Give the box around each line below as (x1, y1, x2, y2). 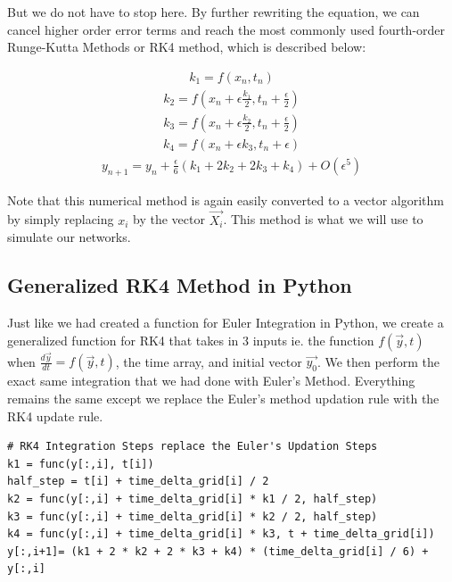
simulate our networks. (7, 228, 131, 246)
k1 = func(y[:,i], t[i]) (7, 457, 154, 470)
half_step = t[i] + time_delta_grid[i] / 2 (7, 475, 269, 488)
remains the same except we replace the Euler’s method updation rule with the (7, 389, 440, 407)
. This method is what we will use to (223, 210, 423, 229)
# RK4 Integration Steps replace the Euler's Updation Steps (7, 440, 378, 453)
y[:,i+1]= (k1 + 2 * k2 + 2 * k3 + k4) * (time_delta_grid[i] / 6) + (7, 545, 429, 558)
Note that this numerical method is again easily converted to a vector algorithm (7, 190, 444, 209)
